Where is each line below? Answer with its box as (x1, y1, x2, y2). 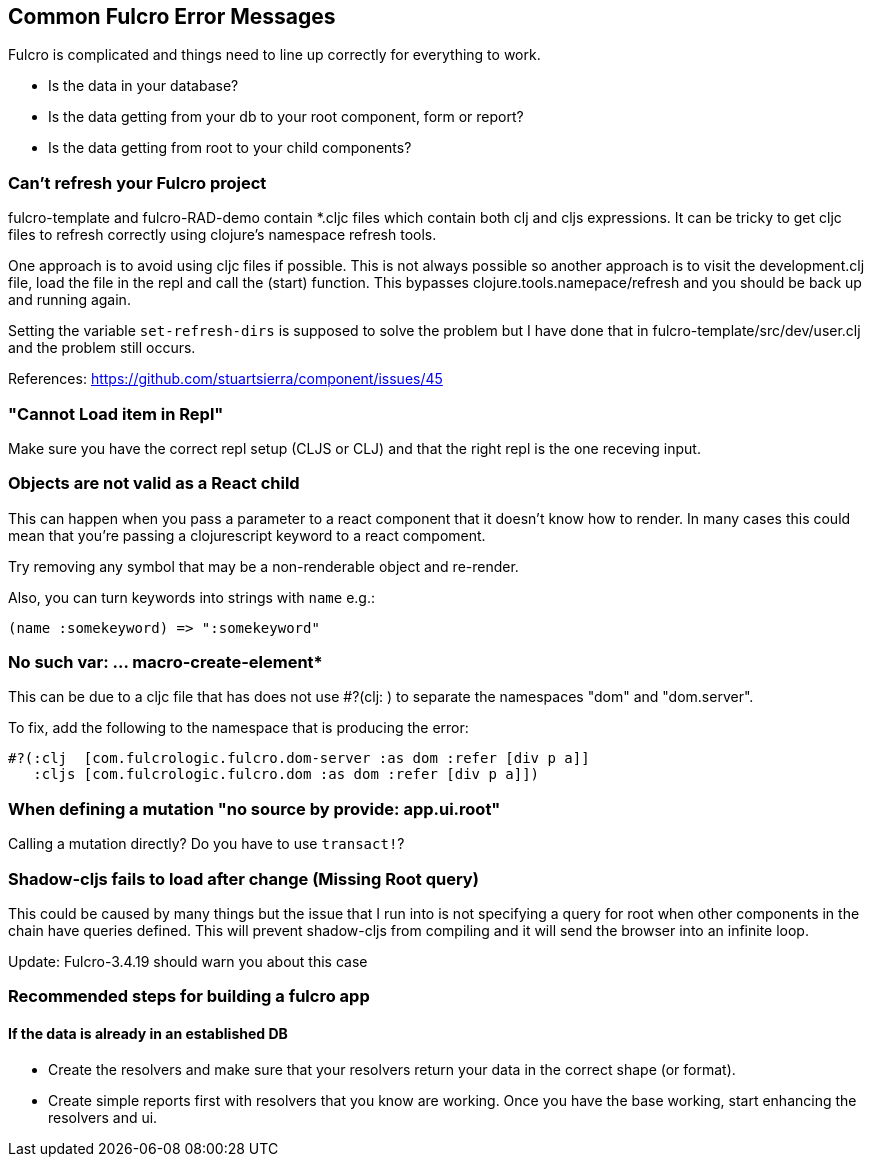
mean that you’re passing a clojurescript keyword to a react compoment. (8, 526, 486, 544)
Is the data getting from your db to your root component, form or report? (48, 108, 524, 126)
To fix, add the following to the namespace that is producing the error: (8, 719, 469, 737)
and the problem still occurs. (8, 339, 196, 357)
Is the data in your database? (48, 77, 239, 95)
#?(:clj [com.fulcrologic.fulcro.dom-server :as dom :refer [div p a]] (8, 750, 590, 767)
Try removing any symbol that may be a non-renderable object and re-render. (8, 557, 519, 575)
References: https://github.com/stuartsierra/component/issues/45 (8, 370, 443, 388)
